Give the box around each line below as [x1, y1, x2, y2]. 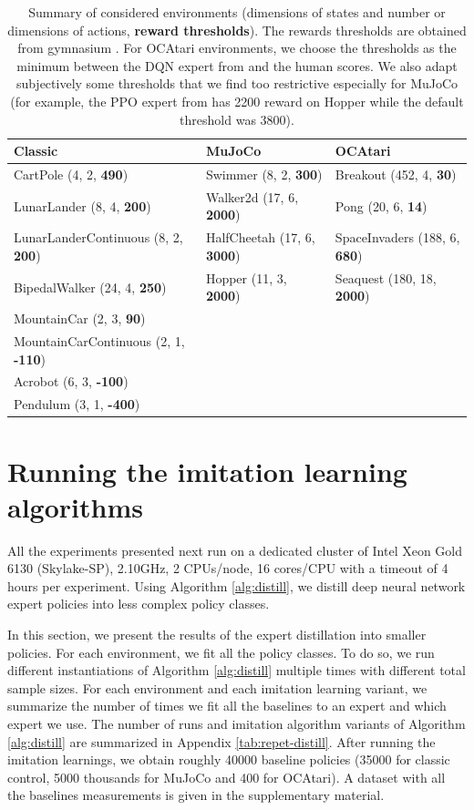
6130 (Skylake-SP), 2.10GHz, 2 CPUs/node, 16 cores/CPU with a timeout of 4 [7, 559, 448, 578]
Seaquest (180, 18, [335, 268, 437, 287]
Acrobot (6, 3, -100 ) [14, 372, 129, 391]
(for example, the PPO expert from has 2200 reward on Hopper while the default [10, 91, 464, 110]
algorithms [7, 487, 143, 525]
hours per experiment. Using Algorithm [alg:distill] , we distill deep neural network [7, 576, 466, 595]
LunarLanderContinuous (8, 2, [14, 228, 183, 247]
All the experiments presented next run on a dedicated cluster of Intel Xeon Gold [7, 540, 463, 559]
